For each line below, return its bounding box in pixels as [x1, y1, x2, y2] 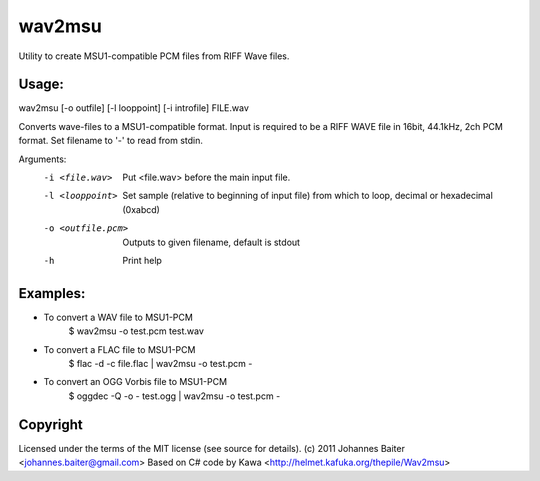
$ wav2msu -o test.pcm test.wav [68, 325, 205, 337]
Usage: [18, 76, 65, 93]
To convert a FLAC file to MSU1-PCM [43, 343, 196, 355]
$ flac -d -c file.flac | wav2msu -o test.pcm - [68, 358, 253, 370]
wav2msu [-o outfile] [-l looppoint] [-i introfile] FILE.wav [18, 102, 249, 114]
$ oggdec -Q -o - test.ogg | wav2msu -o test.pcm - [68, 390, 281, 402]
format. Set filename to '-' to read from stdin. [18, 135, 204, 147]
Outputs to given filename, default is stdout [122, 236, 300, 248]
